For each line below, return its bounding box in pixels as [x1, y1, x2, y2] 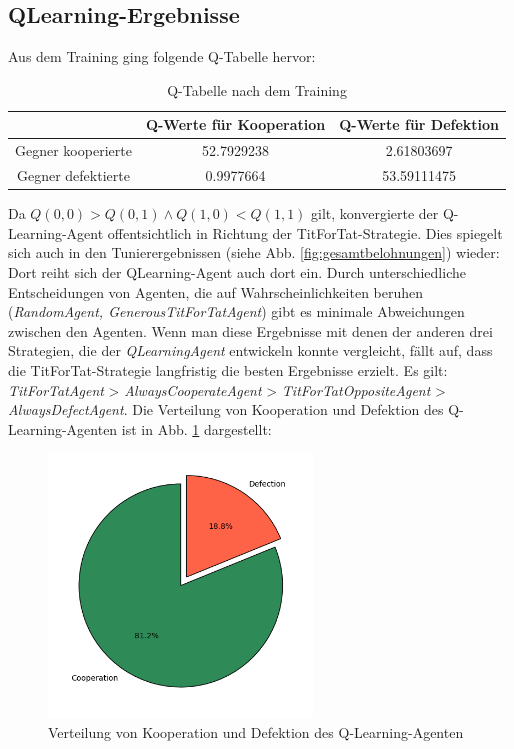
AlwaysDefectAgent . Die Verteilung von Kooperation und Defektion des [8, 399, 444, 420]
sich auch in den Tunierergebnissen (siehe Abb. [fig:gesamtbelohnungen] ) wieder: [8, 242, 500, 263]
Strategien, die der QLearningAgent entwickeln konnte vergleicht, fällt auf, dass [8, 340, 493, 361]
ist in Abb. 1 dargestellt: [121, 418, 272, 439]
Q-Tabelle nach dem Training [167, 79, 347, 100]
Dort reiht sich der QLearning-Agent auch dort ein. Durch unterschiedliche [8, 261, 466, 282]
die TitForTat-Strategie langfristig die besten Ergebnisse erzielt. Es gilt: [8, 359, 448, 380]
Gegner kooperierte [15, 140, 132, 161]
